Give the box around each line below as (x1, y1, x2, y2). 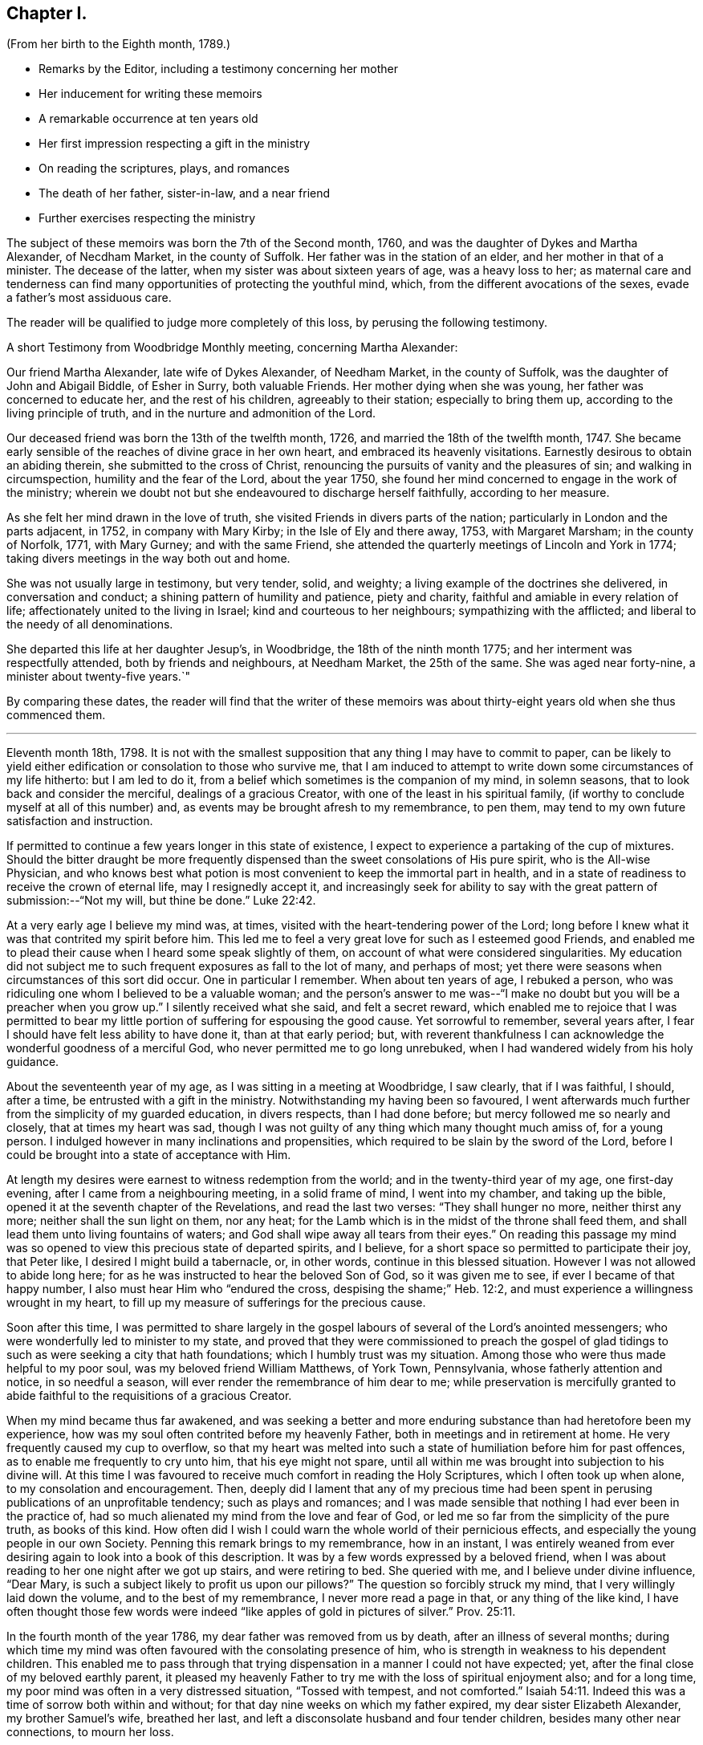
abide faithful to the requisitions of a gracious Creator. (6, 1389, 292, 1403)
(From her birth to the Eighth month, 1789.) (6, 37, 230, 51)
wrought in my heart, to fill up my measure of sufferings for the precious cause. (6, 1296, 426, 1310)
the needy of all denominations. (6, 617, 173, 632)
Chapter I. (6, 3, 87, 23)
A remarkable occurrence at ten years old (39, 112, 258, 126)
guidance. (6, 1055, 59, 1069)
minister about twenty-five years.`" (6, 669, 190, 684)
